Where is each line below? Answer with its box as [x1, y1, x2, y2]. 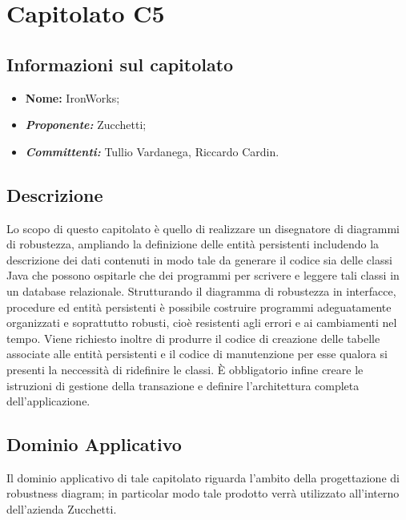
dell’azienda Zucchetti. [6, 501, 117, 518]
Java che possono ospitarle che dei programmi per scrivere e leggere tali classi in [6, 267, 400, 284]
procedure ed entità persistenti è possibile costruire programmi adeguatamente [6, 298, 392, 315]
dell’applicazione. [6, 393, 90, 409]
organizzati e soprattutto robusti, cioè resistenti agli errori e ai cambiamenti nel [6, 314, 397, 331]
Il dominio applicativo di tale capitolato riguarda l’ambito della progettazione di [6, 469, 400, 486]
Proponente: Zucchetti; [25, 116, 147, 133]
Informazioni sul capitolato [6, 51, 234, 76]
